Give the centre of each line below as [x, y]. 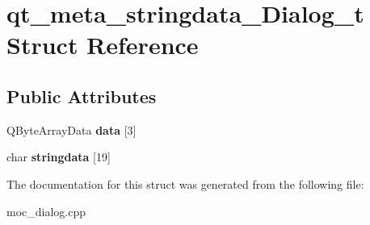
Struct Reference [103, 45]
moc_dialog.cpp [46, 211]
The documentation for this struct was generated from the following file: [185, 183]
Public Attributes [82, 96]
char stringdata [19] [59, 157]
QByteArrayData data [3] [71, 129]
